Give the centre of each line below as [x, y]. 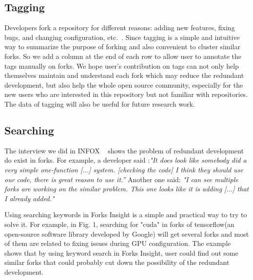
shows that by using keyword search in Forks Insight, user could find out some [121, 252]
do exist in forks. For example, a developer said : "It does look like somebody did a [126, 160]
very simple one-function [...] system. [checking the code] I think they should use [124, 169]
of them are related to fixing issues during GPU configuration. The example [118, 243]
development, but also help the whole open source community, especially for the [124, 84]
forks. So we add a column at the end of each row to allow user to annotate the [123, 56]
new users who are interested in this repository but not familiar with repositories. [126, 94]
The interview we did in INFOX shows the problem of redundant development [124, 150]
